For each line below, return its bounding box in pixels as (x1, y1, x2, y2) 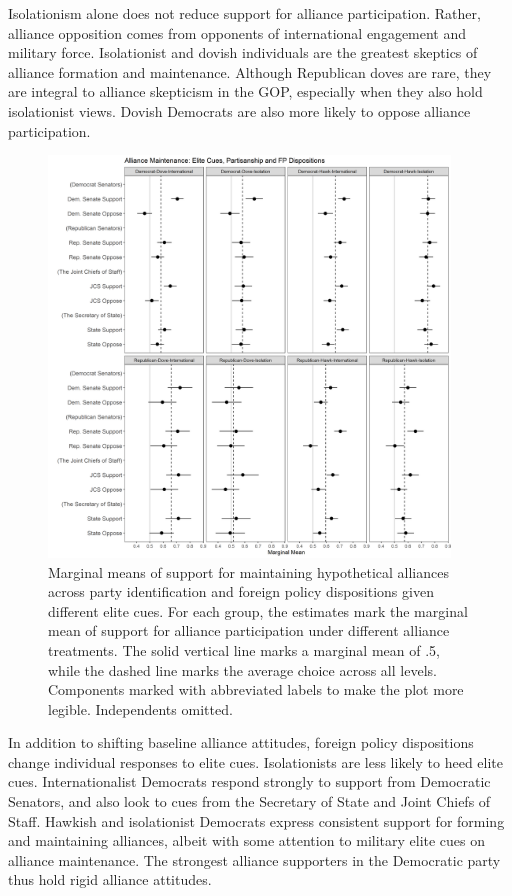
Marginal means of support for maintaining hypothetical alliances (48, 561, 449, 582)
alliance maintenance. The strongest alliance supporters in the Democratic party (8, 849, 501, 870)
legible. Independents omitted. (48, 698, 233, 719)
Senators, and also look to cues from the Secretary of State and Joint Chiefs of (8, 791, 491, 812)
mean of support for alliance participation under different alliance (48, 620, 450, 641)
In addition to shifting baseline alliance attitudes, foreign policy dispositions (8, 732, 474, 753)
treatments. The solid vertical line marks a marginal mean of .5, (48, 639, 440, 660)
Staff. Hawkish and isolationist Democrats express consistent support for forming (8, 810, 505, 831)
